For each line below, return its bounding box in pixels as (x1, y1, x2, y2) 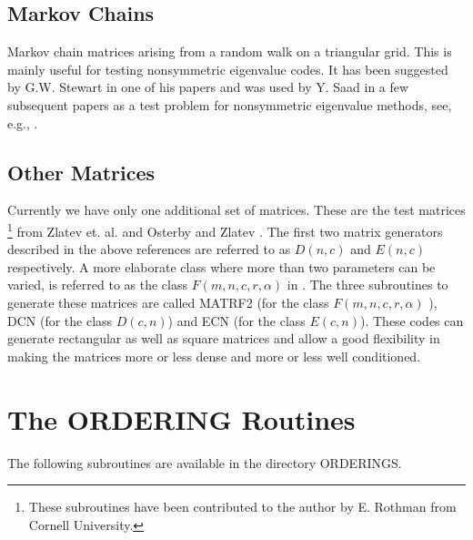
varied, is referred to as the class (7, 275, 187, 294)
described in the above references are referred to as (7, 239, 291, 259)
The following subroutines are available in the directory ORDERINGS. (7, 453, 402, 472)
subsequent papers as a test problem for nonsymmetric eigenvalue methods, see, (7, 95, 452, 114)
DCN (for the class (7, 311, 113, 330)
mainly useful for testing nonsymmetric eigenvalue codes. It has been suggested (7, 59, 448, 78)
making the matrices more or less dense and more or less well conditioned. (7, 346, 421, 365)
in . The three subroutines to (287, 275, 448, 294)
